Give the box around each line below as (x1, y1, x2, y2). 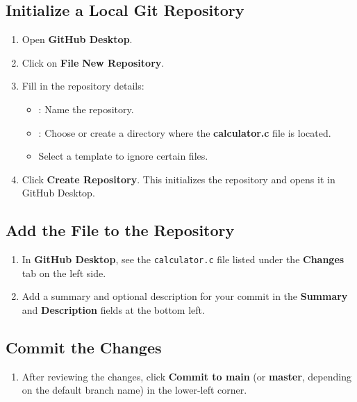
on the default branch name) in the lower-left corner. (22, 383, 247, 397)
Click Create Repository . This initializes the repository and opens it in (22, 171, 335, 186)
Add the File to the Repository (6, 219, 235, 241)
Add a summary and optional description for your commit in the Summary (22, 289, 348, 303)
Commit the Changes (6, 336, 162, 358)
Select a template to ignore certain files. (38, 149, 208, 163)
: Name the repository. (38, 101, 134, 116)
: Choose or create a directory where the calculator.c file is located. (38, 125, 331, 140)
